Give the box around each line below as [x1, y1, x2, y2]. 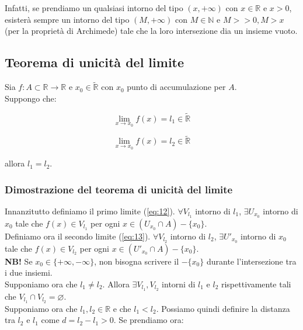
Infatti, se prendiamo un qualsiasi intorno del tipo [5, 2, 183, 13]
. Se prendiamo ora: [113, 314, 184, 326]
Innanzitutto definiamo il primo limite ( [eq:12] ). [5, 204, 175, 217]
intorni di [162, 277, 196, 290]
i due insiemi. [5, 266, 53, 279]
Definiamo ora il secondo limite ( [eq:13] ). [5, 230, 151, 242]
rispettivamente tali [221, 277, 291, 290]
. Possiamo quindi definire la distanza [156, 302, 290, 314]
